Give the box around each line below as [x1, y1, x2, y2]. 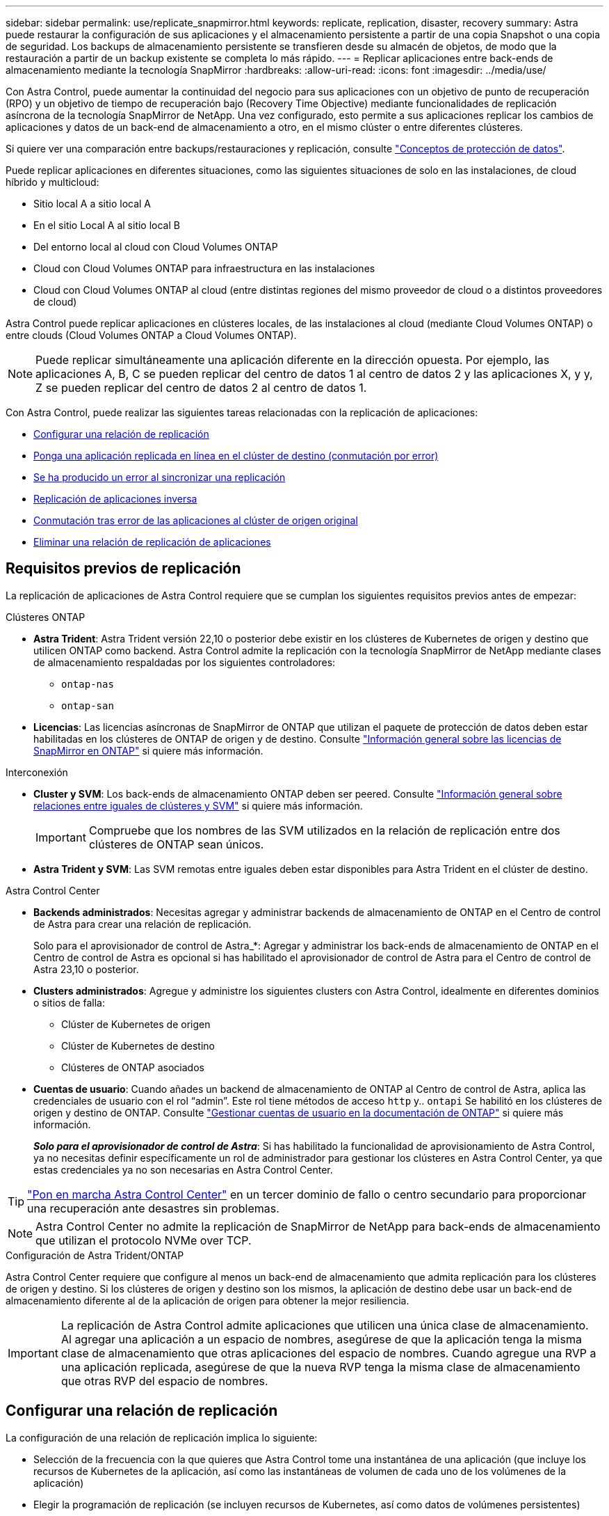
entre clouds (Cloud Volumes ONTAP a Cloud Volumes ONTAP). [6, 329, 297, 341]
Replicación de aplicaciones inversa [33, 493, 197, 505]
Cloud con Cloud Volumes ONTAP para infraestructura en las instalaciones [33, 262, 375, 274]
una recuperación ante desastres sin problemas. [27, 1201, 279, 1215]
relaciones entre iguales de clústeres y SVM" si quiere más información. [33, 799, 363, 812]
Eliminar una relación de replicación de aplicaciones [33, 536, 271, 548]
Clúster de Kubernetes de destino [61, 1039, 216, 1052]
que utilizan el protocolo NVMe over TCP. [35, 1233, 252, 1247]
